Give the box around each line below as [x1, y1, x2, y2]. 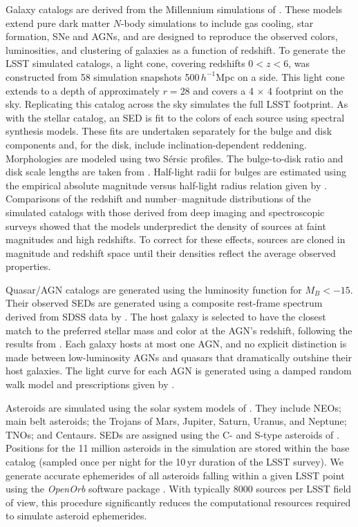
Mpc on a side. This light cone [216, 69, 345, 84]
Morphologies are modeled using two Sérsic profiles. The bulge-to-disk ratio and [6, 151, 343, 165]
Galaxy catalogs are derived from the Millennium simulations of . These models [6, 2, 343, 16]
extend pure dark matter [6, 15, 111, 30]
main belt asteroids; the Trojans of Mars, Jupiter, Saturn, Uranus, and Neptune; [6, 414, 347, 428]
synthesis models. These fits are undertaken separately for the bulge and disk [6, 124, 332, 138]
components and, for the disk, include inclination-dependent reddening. [6, 137, 307, 151]
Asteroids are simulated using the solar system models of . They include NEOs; [6, 400, 341, 414]
